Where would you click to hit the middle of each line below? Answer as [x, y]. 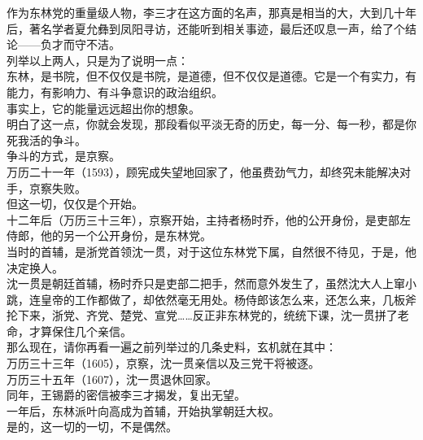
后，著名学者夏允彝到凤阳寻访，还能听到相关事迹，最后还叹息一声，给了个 [206, 28]
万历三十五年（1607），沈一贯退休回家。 [112, 379]
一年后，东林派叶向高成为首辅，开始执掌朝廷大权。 [143, 410]
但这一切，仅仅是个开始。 [75, 204]
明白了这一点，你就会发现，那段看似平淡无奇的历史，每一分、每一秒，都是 [206, 124]
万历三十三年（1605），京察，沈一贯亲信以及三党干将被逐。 [163, 363]
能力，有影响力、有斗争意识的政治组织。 [115, 91]
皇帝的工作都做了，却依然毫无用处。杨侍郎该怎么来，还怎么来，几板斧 [228, 299]
